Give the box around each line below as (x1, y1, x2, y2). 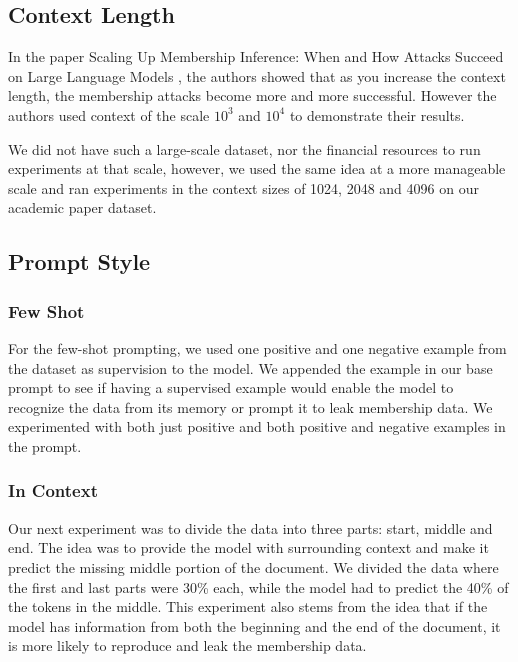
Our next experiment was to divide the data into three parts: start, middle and (8, 517, 493, 538)
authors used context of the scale (8, 104, 210, 125)
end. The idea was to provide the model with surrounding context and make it (8, 537, 489, 558)
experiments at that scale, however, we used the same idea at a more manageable (8, 158, 506, 179)
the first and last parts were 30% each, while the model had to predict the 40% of (8, 576, 509, 597)
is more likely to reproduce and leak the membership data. (8, 635, 367, 656)
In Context (8, 478, 98, 503)
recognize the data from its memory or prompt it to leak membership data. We (8, 396, 493, 417)
